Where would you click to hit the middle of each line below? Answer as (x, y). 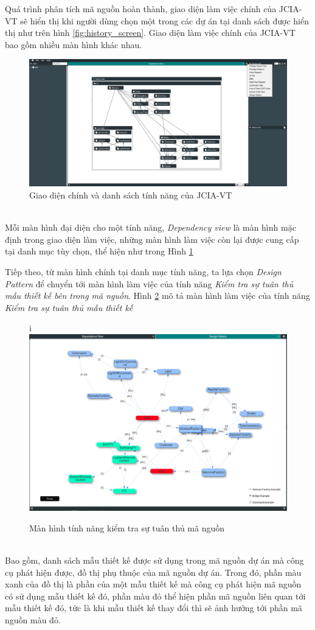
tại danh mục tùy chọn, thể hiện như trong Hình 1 (99, 251)
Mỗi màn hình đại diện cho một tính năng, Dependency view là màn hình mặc (151, 227)
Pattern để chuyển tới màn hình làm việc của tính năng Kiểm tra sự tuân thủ (149, 283)
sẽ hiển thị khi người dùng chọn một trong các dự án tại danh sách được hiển (164, 20)
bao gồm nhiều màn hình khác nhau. (74, 44)
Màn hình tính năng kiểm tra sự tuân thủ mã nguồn (127, 527)
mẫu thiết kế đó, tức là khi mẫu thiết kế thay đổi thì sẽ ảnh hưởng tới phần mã (154, 608)
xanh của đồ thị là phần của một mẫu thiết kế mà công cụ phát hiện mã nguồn (153, 584)
